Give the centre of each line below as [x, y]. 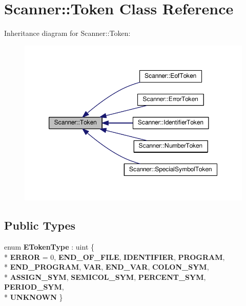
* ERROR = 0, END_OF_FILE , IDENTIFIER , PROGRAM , [115, 257]
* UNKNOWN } [34, 297]
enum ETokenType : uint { [49, 246]
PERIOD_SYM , [34, 287]
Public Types [40, 225]
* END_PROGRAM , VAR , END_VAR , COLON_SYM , [107, 267]
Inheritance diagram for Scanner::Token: [67, 33]
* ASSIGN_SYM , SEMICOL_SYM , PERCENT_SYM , [105, 277]
